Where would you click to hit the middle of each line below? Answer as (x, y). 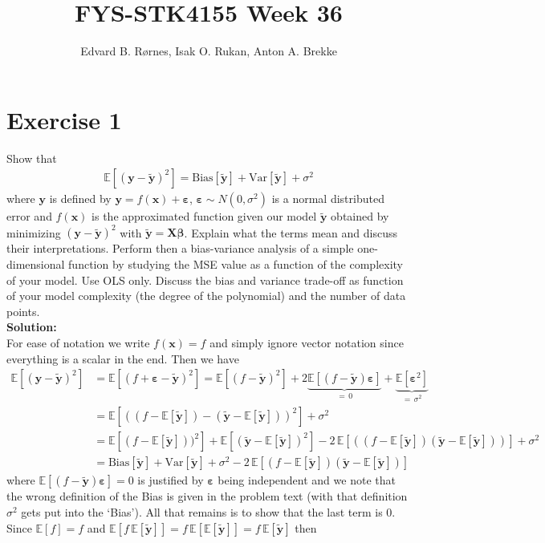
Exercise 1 (64, 119)
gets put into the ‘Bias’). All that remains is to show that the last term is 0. (208, 511)
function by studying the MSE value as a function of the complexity (236, 263)
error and (29, 216)
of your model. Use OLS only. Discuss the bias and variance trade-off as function (205, 280)
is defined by (80, 199)
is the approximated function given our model (204, 216)
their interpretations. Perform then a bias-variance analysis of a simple (180, 248)
